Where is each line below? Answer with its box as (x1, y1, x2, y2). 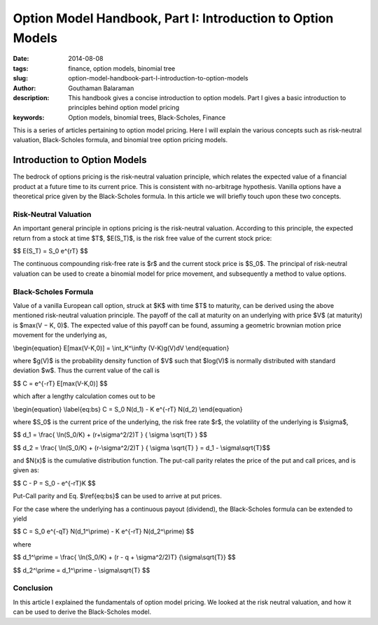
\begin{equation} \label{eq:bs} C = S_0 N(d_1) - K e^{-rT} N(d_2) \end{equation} (13, 405, 243, 413)
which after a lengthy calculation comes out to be (13, 392, 155, 400)
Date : (13, 55, 29, 63)
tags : (13, 64, 29, 73)
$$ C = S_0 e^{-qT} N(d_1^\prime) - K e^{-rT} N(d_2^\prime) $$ (13, 527, 195, 535)
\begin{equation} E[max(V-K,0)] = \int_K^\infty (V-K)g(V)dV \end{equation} (13, 344, 230, 352)
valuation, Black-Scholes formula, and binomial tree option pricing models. (13, 136, 227, 144)
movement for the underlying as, (13, 331, 108, 339)
